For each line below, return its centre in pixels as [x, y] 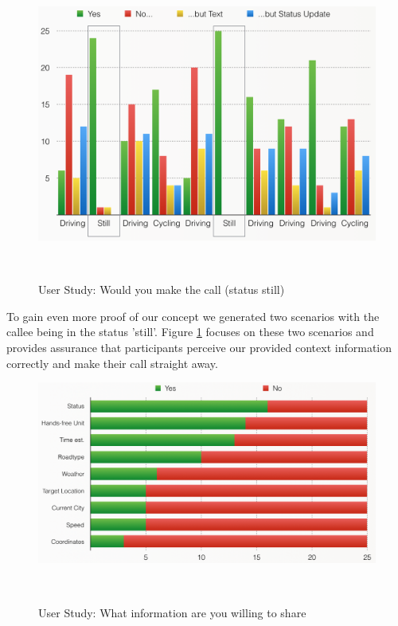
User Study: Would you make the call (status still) [162, 290]
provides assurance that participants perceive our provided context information [199, 347]
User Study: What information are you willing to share [172, 612]
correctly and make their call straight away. [112, 363]
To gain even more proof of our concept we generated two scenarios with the [193, 316]
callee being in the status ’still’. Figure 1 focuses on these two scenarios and [190, 332]
